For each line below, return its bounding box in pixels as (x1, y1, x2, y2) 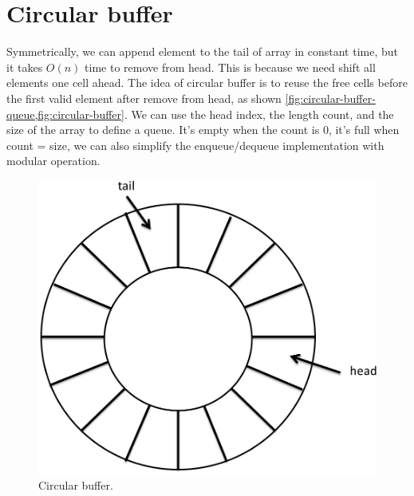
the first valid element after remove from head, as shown (6, 89, 282, 106)
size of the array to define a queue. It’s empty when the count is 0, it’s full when (6, 121, 400, 138)
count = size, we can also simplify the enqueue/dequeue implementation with (6, 136, 384, 153)
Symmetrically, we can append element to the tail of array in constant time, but (6, 43, 398, 60)
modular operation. (6, 152, 101, 169)
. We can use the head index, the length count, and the (124, 105, 394, 122)
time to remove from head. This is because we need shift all (85, 58, 376, 75)
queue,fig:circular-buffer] (6, 105, 124, 122)
